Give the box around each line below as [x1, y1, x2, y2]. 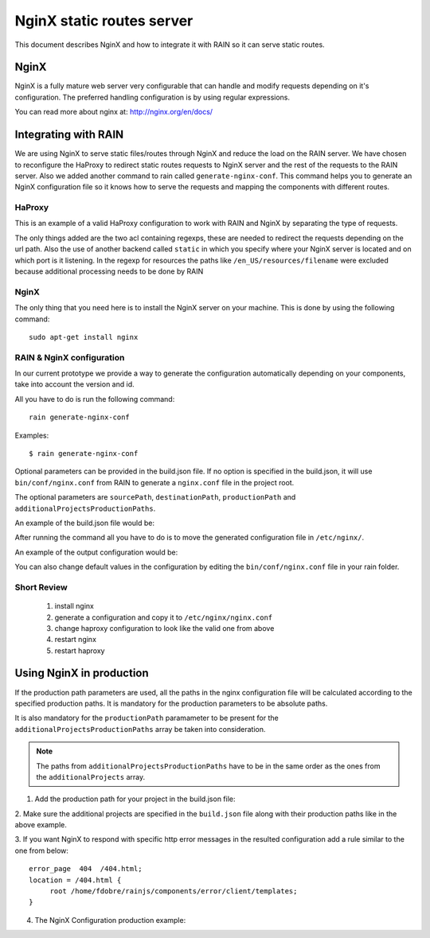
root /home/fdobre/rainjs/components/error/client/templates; [49, 887, 298, 896]
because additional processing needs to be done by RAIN [14, 267, 204, 276]
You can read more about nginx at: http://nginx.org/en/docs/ [14, 107, 213, 117]
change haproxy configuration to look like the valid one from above [54, 623, 275, 632]
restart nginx [54, 635, 97, 644]
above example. [14, 820, 68, 830]
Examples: [14, 430, 49, 440]
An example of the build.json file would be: [14, 518, 155, 527]
